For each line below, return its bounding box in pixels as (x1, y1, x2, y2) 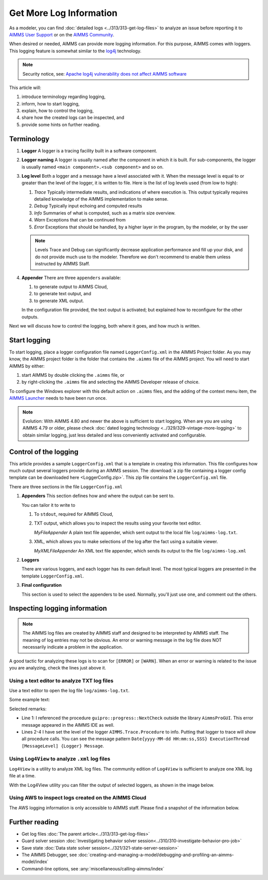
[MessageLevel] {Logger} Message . (21, 743, 104, 749)
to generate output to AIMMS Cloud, (34, 284, 108, 290)
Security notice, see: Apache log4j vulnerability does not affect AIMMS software (22, 71, 187, 77)
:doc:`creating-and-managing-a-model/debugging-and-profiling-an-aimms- (77, 852, 234, 858)
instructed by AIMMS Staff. (35, 261, 90, 267)
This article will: (9, 85, 42, 91)
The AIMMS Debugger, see (21, 852, 77, 858)
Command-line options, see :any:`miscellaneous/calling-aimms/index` (21, 866, 165, 872)
